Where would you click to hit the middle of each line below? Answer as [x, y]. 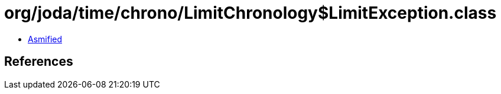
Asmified [45, 39]
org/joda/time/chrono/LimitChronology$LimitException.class [250, 13]
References [39, 62]
